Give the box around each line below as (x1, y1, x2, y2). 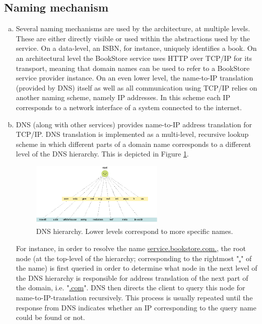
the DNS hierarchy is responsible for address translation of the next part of (16, 272, 248, 283)
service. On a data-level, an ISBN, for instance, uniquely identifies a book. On (16, 43, 257, 53)
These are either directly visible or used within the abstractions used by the (16, 33, 250, 43)
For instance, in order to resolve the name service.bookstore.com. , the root (16, 242, 246, 253)
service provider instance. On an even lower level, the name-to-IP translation (16, 72, 253, 83)
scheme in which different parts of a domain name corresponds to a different (16, 138, 251, 149)
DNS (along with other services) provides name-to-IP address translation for (16, 119, 252, 129)
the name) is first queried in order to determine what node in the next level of (16, 263, 257, 273)
